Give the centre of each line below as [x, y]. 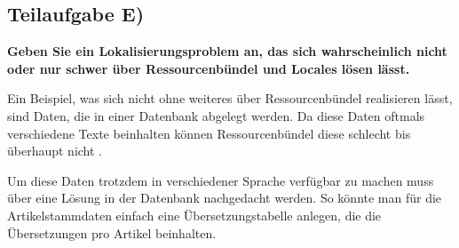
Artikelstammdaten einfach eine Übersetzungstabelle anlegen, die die [194, 215]
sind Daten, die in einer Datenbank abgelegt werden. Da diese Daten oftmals [216, 115]
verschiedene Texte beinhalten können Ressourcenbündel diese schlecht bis [209, 133]
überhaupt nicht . [55, 151]
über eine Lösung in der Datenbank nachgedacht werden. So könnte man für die [225, 198]
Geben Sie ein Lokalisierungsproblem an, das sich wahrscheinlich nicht [227, 51]
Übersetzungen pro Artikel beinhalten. [112, 232]
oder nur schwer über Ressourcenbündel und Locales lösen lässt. [209, 68]
